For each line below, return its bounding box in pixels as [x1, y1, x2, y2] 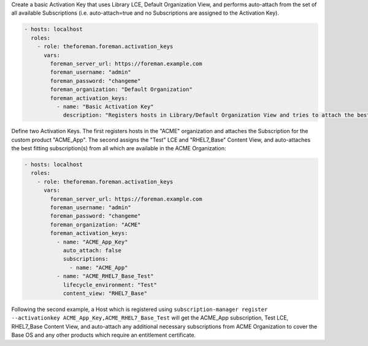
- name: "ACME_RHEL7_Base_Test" [56, 273, 154, 280]
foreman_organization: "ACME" [50, 221, 141, 228]
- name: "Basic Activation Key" [56, 103, 154, 110]
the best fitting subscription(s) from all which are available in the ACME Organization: [11, 145, 226, 152]
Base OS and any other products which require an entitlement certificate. [11, 331, 196, 339]
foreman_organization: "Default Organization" [50, 86, 193, 93]
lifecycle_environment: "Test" [63, 281, 158, 288]
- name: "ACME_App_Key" [56, 238, 128, 245]
